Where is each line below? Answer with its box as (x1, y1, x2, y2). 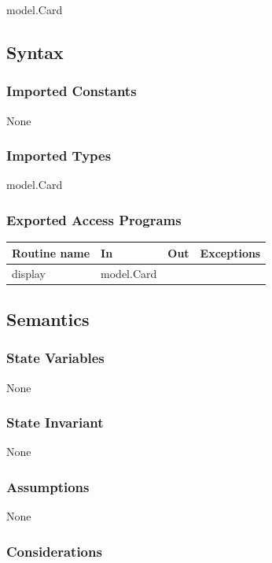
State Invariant (6, 413, 104, 432)
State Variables (6, 348, 105, 368)
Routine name (12, 244, 90, 261)
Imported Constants (6, 81, 137, 101)
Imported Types (6, 146, 112, 165)
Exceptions (200, 244, 261, 261)
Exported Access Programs (6, 209, 182, 229)
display (12, 265, 46, 281)
